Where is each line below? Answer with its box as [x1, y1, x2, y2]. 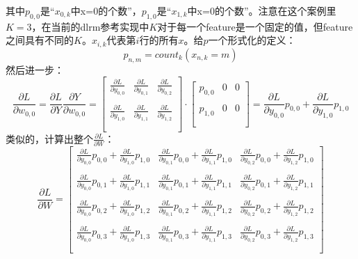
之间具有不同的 [6, 33, 74, 47]
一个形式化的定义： [208, 33, 296, 47]
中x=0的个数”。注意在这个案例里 [187, 3, 336, 17]
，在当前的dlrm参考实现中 [31, 19, 149, 33]
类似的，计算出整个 [6, 131, 93, 146]
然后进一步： [6, 62, 64, 77]
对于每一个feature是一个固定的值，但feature [157, 19, 353, 33]
